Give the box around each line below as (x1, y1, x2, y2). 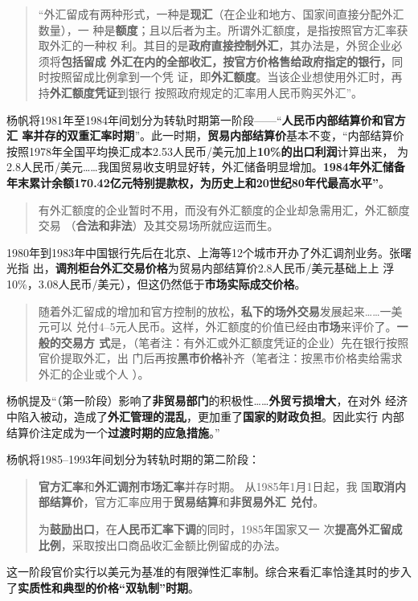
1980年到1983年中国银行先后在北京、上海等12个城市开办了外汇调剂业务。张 (6, 243, 400, 260)
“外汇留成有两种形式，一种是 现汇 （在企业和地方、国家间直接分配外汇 (38, 6, 404, 22)
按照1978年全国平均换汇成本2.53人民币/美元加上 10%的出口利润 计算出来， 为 (6, 142, 409, 159)
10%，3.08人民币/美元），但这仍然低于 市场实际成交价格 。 (6, 275, 306, 292)
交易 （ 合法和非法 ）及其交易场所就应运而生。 (38, 217, 279, 234)
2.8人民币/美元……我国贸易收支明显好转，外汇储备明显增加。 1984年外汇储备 (6, 158, 405, 175)
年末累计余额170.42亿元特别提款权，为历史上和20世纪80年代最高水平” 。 (6, 174, 390, 190)
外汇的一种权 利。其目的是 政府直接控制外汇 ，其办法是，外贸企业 (49, 37, 391, 54)
